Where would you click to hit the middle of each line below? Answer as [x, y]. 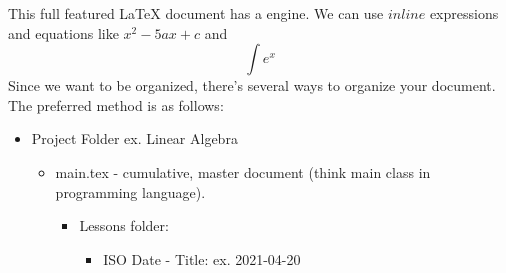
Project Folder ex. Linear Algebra [134, 138]
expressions [464, 13]
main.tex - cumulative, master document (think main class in [243, 171]
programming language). [130, 191]
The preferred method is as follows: [116, 104]
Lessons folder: [124, 225]
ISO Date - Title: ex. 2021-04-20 [202, 258]
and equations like [63, 32]
